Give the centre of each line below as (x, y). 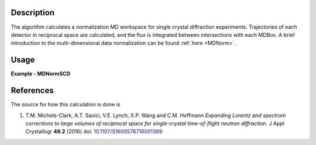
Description (33, 13)
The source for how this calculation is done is (66, 105)
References (32, 91)
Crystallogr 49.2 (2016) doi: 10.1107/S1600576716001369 (94, 132)
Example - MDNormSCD (41, 74)
